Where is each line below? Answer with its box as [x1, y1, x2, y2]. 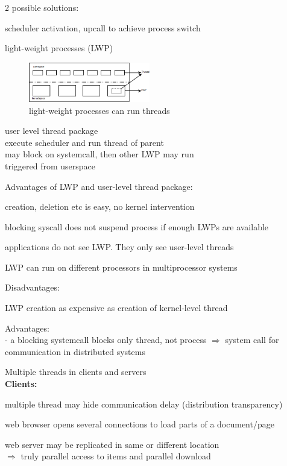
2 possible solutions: [5, 1, 79, 13]
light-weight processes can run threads [29, 104, 170, 116]
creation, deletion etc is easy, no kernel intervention [5, 200, 195, 213]
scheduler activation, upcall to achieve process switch [5, 21, 201, 34]
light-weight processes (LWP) [5, 42, 113, 54]
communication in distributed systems [5, 345, 145, 357]
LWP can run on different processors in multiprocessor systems [5, 260, 238, 273]
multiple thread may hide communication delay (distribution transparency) [5, 397, 283, 410]
